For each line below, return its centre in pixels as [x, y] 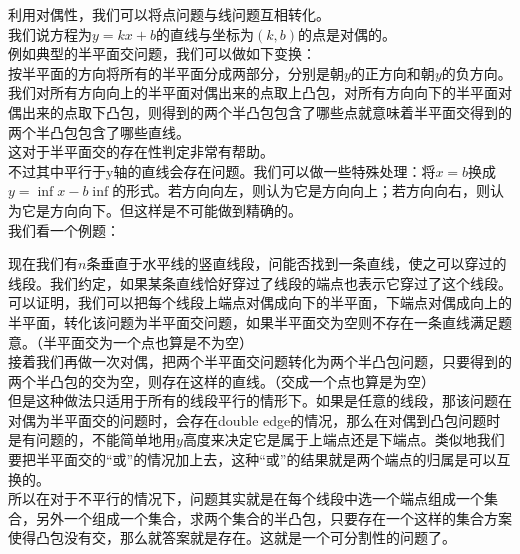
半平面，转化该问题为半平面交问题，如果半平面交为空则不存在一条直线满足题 [260, 321]
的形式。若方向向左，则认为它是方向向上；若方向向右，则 [301, 190]
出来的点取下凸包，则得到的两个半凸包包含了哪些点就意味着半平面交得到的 [266, 111]
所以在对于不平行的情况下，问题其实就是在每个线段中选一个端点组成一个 [246, 498]
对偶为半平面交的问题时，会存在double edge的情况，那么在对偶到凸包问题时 [254, 419]
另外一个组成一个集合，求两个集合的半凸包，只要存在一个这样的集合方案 [273, 517]
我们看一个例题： [64, 229]
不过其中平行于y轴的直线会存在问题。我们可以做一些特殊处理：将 [222, 170]
